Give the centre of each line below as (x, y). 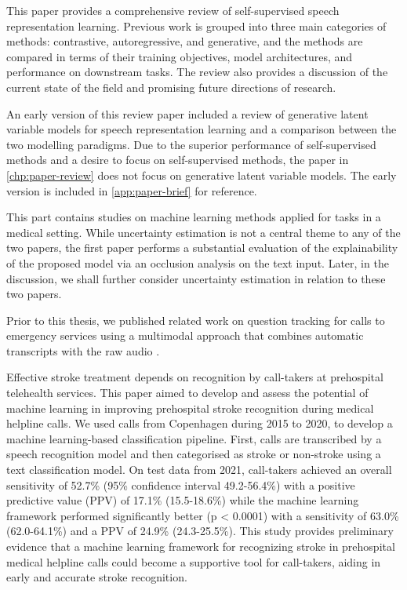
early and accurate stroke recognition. (97, 577)
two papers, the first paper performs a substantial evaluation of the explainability (202, 248)
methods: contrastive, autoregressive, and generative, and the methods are (185, 41)
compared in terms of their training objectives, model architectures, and (180, 56)
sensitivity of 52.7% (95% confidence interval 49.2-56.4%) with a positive (181, 484)
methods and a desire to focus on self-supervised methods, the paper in (178, 160)
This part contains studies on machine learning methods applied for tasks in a (194, 217)
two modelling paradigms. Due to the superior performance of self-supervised (191, 144)
